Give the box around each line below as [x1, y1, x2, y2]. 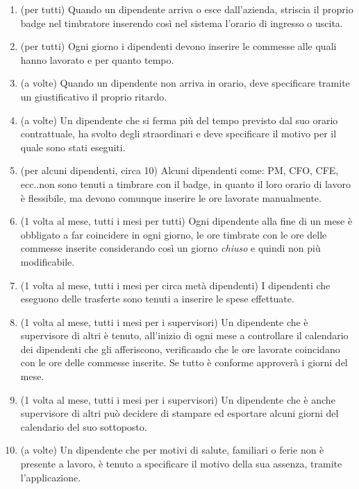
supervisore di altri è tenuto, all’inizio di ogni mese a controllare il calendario [20, 328, 349, 343]
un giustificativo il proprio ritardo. [20, 89, 167, 103]
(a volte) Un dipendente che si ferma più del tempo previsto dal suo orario [20, 112, 338, 127]
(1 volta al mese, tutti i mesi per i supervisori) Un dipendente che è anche [20, 392, 335, 406]
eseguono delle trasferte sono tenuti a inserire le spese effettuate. [20, 291, 294, 306]
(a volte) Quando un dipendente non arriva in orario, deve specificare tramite [20, 76, 350, 90]
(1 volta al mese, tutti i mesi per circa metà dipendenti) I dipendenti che [20, 277, 331, 292]
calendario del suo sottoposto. [20, 419, 147, 434]
